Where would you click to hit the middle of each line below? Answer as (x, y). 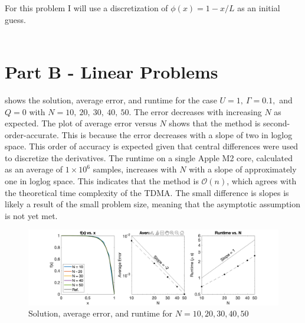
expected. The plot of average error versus (81, 123)
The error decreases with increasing (198, 111)
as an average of (34, 169)
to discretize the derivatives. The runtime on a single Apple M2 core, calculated (149, 157)
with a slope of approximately (243, 169)
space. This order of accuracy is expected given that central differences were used (152, 146)
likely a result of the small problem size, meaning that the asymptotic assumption (153, 204)
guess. (15, 19)
